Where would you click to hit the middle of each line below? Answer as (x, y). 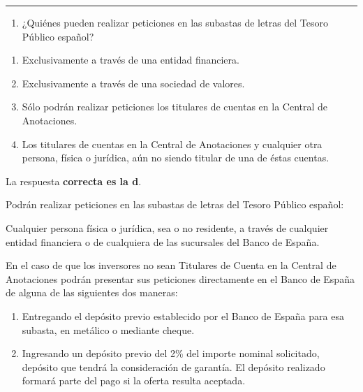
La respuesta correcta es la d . (74, 181)
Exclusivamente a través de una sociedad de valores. (133, 83)
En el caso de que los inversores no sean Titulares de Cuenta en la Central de (171, 265)
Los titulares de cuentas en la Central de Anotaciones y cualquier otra (172, 144)
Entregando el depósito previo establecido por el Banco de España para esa (183, 315)
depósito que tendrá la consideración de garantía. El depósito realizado (173, 366)
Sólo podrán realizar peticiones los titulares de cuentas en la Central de (175, 107)
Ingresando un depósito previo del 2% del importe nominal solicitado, (171, 353)
